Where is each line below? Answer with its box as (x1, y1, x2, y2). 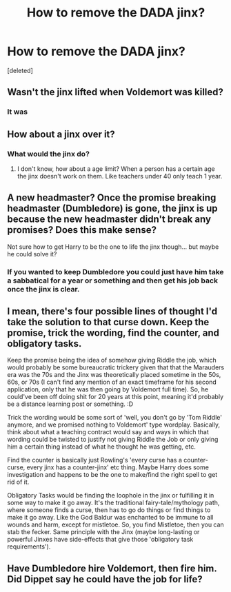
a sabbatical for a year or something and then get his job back (7, 276, 219, 285)
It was (7, 107, 28, 116)
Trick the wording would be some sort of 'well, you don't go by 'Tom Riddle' (7, 414, 223, 422)
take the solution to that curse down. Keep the (7, 316, 210, 328)
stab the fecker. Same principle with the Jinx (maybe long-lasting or (7, 528, 200, 536)
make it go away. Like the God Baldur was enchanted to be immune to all (7, 513, 214, 522)
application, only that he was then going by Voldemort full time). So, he (7, 385, 209, 394)
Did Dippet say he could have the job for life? (7, 573, 203, 585)
